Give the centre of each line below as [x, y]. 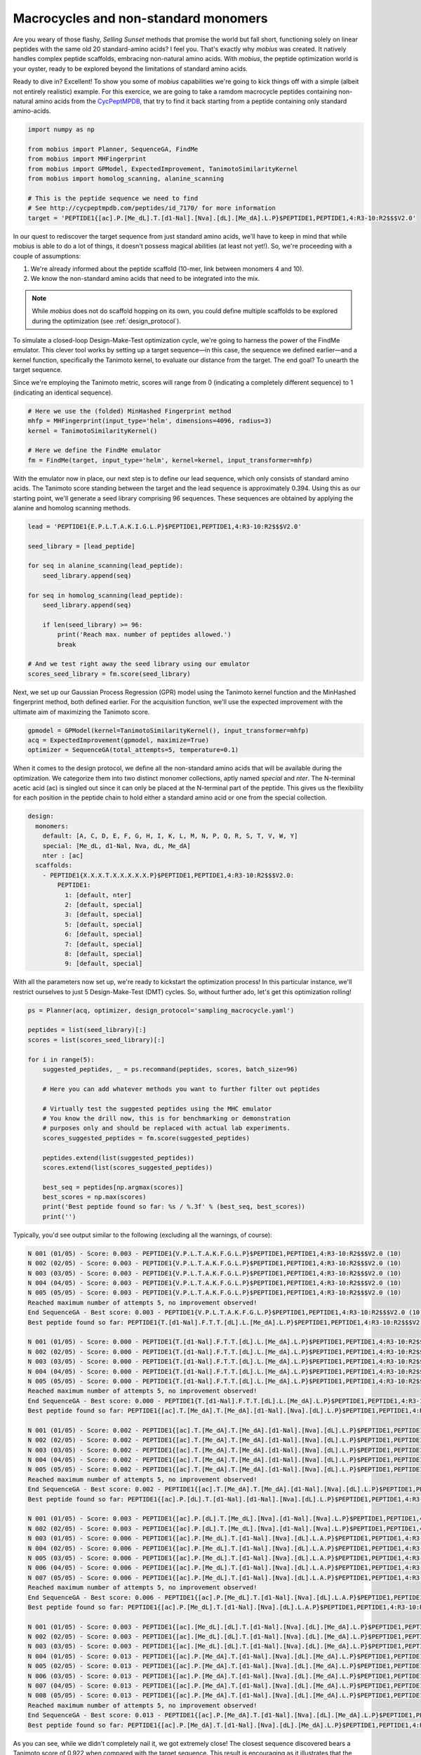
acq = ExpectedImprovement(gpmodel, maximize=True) [119, 740]
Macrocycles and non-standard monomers [140, 18]
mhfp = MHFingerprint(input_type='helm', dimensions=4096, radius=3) [150, 421]
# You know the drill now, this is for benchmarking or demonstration [167, 1118]
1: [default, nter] [98, 895]
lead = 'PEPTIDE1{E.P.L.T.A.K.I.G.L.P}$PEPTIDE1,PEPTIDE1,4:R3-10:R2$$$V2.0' [165, 526]
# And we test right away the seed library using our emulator [139, 664]
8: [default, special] [103, 954]
